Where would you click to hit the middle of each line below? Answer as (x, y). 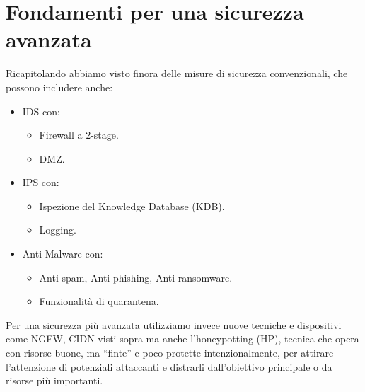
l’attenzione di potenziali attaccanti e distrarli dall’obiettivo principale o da (169, 366)
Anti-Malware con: (63, 254)
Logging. (58, 230)
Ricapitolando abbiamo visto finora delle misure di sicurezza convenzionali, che (177, 73)
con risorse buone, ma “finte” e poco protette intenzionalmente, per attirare (170, 353)
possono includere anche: (59, 87)
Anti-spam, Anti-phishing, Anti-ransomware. (136, 277)
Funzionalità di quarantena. (99, 301)
